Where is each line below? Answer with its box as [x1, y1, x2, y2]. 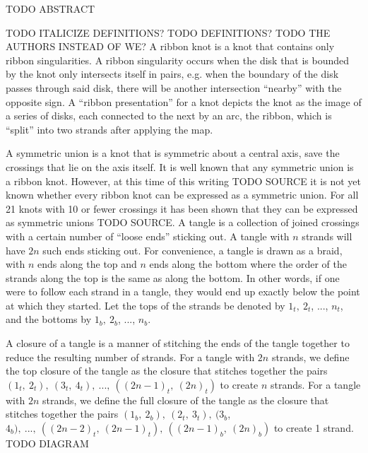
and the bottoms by [6, 312, 92, 326]
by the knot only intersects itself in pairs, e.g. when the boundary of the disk [6, 66, 339, 81]
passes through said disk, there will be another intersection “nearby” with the [6, 80, 342, 95]
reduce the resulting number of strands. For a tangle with [6, 349, 255, 364]
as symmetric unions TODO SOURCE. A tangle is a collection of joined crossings [6, 215, 360, 230]
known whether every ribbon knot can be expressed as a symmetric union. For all [6, 187, 359, 202]
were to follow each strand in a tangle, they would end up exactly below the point [6, 284, 360, 299]
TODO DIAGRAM [6, 436, 89, 451]
